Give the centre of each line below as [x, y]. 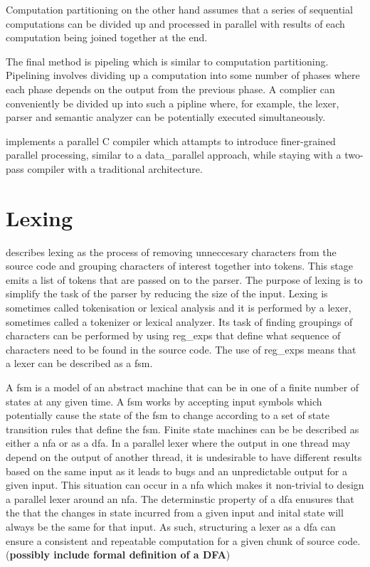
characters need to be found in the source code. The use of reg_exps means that [181, 349]
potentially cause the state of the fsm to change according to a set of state [168, 415]
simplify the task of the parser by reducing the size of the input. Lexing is [167, 293]
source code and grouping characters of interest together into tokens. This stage [179, 266]
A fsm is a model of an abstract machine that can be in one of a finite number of [183, 387]
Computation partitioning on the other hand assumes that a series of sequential [179, 9]
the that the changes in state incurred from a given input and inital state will [175, 513]
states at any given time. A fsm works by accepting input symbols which [164, 401]
